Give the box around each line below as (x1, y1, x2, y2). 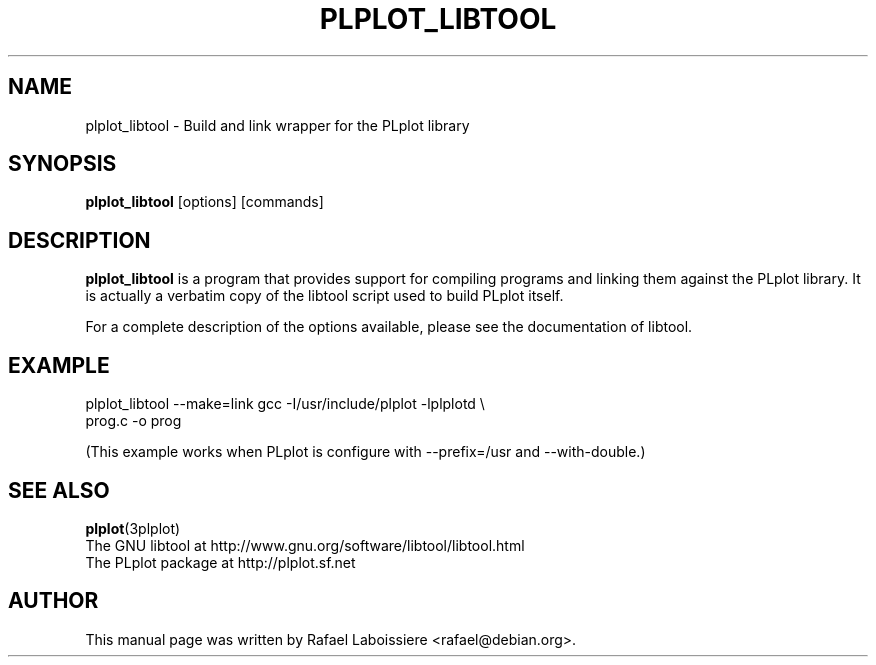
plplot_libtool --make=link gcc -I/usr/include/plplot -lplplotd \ (85, 395, 485, 413)
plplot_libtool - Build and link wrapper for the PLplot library (85, 116, 470, 134)
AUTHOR (8, 588, 99, 614)
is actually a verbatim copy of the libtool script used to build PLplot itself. (85, 287, 564, 305)
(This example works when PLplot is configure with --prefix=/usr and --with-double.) (85, 443, 646, 461)
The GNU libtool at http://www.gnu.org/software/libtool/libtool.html (85, 536, 525, 554)
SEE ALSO (8, 477, 110, 503)
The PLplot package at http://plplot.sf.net (85, 553, 356, 571)
